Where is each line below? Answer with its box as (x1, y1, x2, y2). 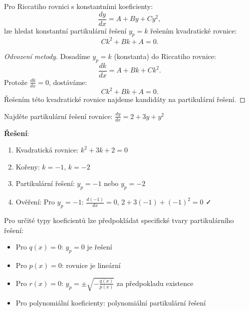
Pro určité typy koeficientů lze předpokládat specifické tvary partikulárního (4, 215, 234, 225)
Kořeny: (15, 161, 40, 171)
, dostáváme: (48, 76, 87, 87)
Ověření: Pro (15, 196, 55, 207)
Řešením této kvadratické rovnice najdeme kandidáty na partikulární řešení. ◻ (4, 94, 246, 104)
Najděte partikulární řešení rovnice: (4, 110, 113, 121)
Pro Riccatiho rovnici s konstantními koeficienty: (4, 1, 153, 11)
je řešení (87, 241, 112, 252)
